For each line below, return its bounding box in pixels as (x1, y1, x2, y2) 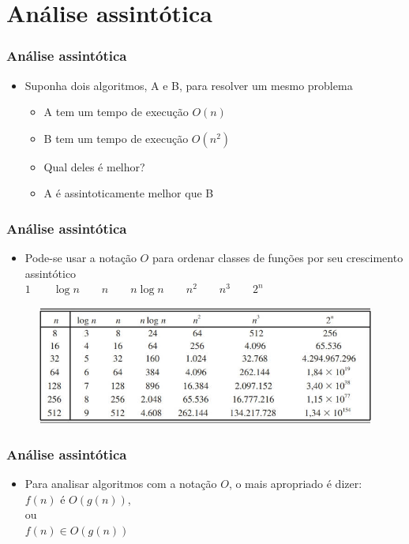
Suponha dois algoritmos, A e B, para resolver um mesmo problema (24, 77, 353, 93)
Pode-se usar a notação (24, 249, 137, 266)
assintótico (24, 264, 77, 281)
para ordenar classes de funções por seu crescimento (152, 249, 403, 266)
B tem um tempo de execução (43, 129, 189, 146)
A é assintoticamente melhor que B (43, 185, 214, 201)
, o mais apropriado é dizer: (228, 475, 362, 491)
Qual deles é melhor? (43, 158, 145, 174)
